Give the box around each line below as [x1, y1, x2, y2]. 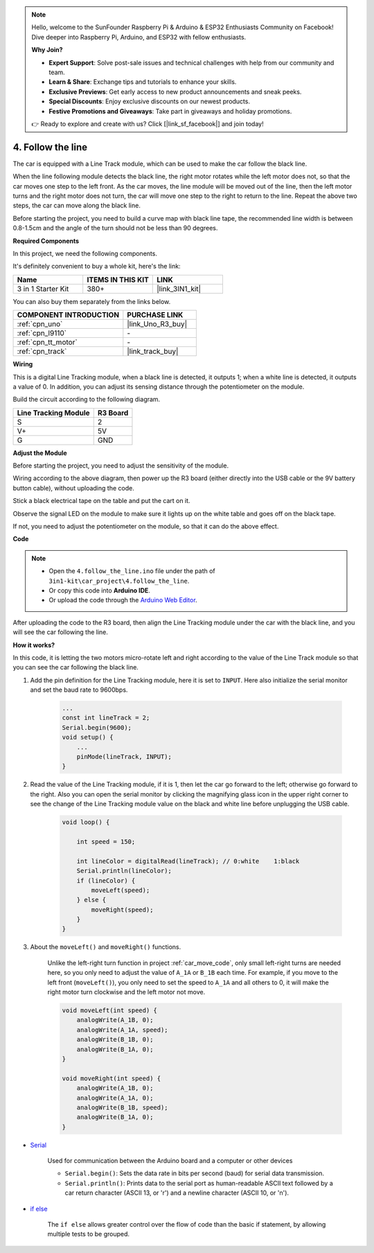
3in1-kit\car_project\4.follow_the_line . [48, 577, 190, 585]
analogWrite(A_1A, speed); [76, 1025, 169, 1034]
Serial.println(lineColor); [76, 867, 172, 875]
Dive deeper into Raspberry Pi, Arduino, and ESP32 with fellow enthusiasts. [31, 33, 247, 41]
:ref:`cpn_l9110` [17, 328, 67, 338]
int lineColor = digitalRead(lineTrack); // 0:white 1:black [76, 857, 300, 865]
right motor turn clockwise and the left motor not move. [47, 988, 206, 996]
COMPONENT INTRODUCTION [17, 310, 120, 320]
